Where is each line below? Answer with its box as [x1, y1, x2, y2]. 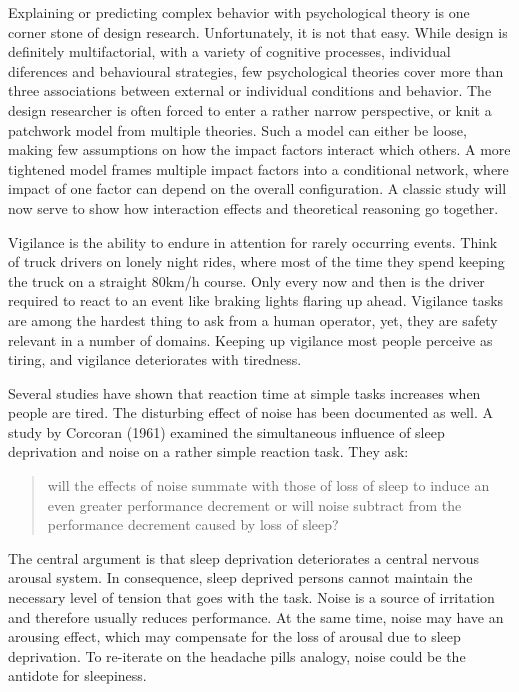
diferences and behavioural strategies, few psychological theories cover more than [8, 60, 504, 81]
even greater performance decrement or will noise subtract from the [47, 494, 462, 515]
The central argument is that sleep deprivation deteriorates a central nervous [8, 547, 480, 568]
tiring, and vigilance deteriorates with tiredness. [8, 349, 302, 370]
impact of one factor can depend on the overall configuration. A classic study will [8, 178, 507, 199]
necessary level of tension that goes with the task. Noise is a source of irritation [8, 587, 495, 608]
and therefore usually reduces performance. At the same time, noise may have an [8, 606, 504, 627]
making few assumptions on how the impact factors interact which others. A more [8, 139, 511, 160]
